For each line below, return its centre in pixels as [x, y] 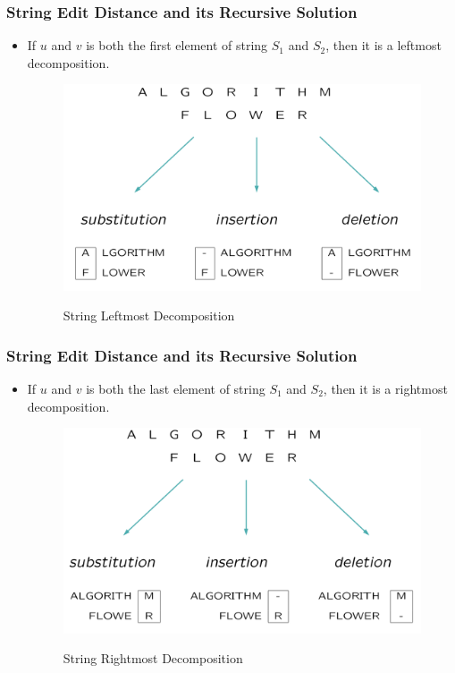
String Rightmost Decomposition [153, 658]
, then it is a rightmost [385, 388]
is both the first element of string [177, 45]
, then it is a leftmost [383, 45]
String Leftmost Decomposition [149, 315]
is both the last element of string [176, 388]
